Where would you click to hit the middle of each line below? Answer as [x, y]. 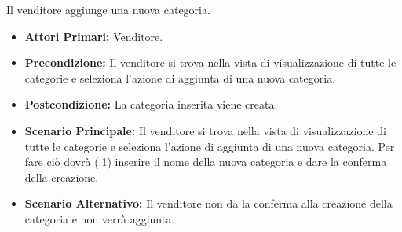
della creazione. [62, 177]
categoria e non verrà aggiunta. [100, 218]
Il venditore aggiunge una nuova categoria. [108, 9]
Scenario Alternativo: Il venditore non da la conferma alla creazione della [208, 203]
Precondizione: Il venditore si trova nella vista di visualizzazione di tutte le [210, 63]
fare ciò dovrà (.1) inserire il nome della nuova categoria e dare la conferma [206, 162]
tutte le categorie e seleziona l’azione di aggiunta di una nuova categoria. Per [210, 146]
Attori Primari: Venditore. [94, 36]
